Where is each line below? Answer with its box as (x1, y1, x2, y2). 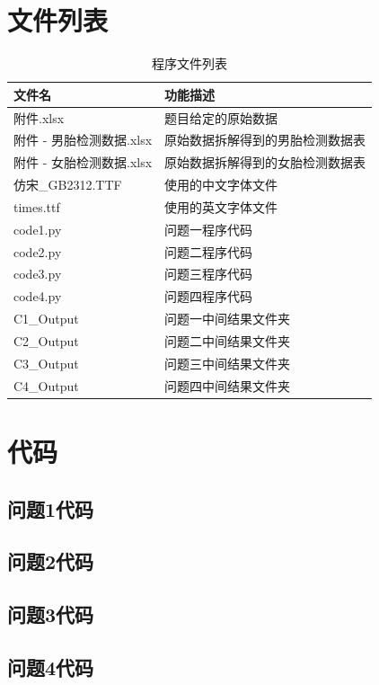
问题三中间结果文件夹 (164, 353, 291, 372)
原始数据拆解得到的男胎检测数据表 (164, 130, 366, 149)
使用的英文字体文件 (164, 197, 278, 216)
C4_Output (13, 376, 79, 395)
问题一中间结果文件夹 (164, 309, 291, 328)
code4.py (13, 287, 62, 306)
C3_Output (13, 353, 79, 372)
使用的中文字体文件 (164, 175, 278, 194)
